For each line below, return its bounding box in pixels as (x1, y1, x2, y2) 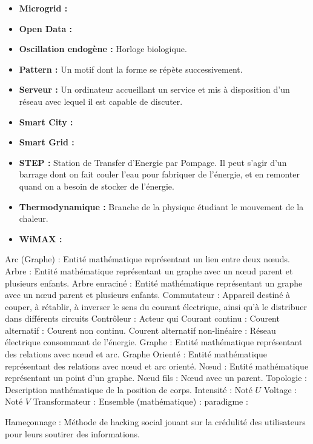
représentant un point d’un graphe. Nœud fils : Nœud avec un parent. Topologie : (5, 371, 307, 384)
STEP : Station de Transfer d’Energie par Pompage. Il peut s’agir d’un (19, 156, 287, 168)
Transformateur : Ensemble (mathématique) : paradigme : (33, 395, 248, 408)
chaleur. (19, 212, 48, 225)
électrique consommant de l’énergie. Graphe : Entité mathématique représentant (5, 336, 303, 348)
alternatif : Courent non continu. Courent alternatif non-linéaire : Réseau (5, 323, 276, 336)
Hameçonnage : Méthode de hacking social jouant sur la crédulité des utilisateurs (5, 416, 306, 428)
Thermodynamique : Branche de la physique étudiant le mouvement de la (19, 200, 304, 213)
